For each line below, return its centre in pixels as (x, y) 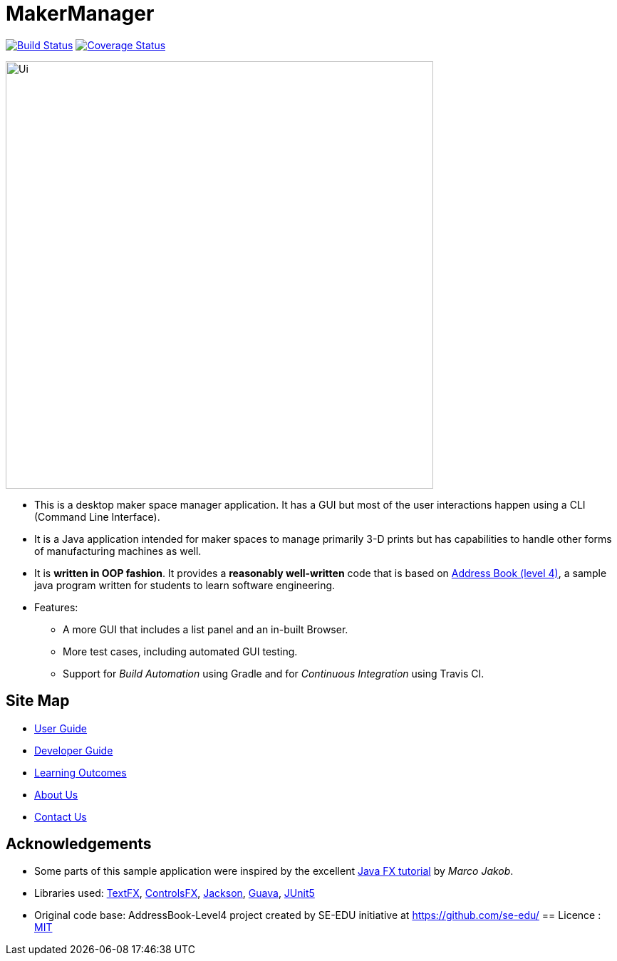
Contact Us (61, 816)
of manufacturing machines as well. (118, 551)
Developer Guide (74, 750)
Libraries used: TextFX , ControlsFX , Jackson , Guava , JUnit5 (175, 893)
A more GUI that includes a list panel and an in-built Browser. (206, 629)
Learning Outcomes (81, 772)
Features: (56, 607)
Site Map (38, 701)
